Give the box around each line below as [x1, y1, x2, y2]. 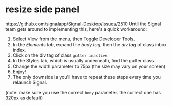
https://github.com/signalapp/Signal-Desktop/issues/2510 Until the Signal [5, 20, 161, 27]
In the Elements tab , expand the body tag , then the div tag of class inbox [12, 41, 167, 47]
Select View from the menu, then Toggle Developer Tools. [12, 36, 135, 42]
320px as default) [5, 95, 43, 101]
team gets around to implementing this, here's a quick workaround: [5, 26, 147, 32]
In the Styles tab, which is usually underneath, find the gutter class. [12, 57, 156, 63]
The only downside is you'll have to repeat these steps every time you [12, 74, 161, 80]
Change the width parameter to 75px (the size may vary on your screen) [12, 63, 166, 69]
